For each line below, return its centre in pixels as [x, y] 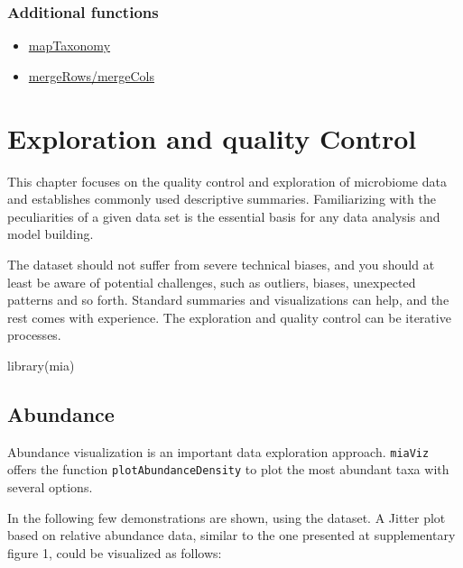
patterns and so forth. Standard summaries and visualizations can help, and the [228, 300]
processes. [34, 335]
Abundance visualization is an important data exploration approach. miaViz [218, 451]
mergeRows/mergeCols [92, 75]
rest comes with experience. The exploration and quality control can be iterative [229, 317]
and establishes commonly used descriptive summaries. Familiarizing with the [222, 199]
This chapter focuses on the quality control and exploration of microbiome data [227, 181]
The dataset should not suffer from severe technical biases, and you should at [221, 264]
